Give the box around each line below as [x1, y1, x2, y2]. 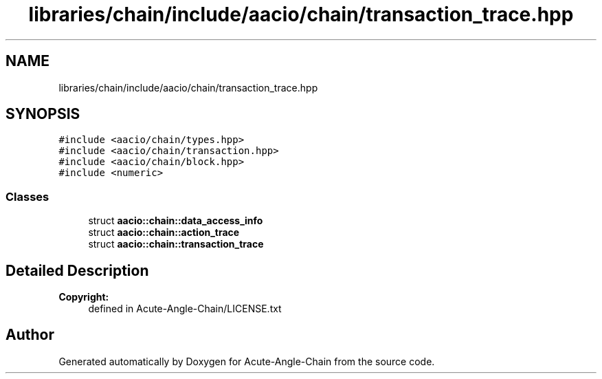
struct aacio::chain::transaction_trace [88, 238, 264, 250]
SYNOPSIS [5, 105, 80, 123]
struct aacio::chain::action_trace [88, 226, 240, 239]
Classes [5, 189, 49, 204]
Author [5, 326, 54, 344]
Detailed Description [5, 261, 149, 279]
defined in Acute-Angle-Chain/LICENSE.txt [88, 303, 282, 315]
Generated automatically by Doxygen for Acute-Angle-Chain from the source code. [58, 355, 435, 367]
